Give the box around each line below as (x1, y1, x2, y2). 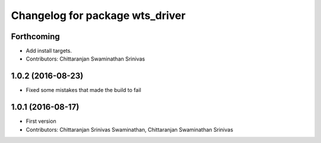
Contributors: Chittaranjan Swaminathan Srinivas (26, 55, 145, 62)
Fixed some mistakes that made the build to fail (26, 87, 141, 94)
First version (26, 117, 56, 125)
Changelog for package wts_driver (11, 9, 186, 22)
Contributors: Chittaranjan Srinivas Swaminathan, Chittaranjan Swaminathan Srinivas (26, 126, 234, 133)
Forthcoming (11, 31, 60, 42)
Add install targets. (26, 47, 73, 55)
